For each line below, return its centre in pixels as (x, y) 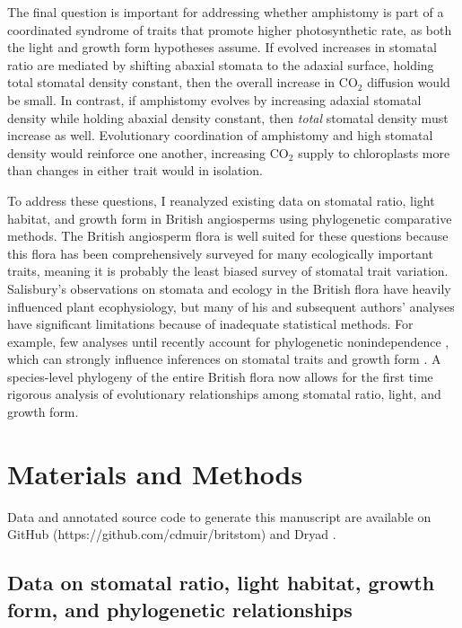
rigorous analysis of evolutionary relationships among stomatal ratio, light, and (224, 394)
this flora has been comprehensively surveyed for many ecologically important (220, 253)
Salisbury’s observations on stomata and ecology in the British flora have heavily (229, 288)
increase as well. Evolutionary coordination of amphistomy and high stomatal (220, 135)
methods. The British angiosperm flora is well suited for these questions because (228, 236)
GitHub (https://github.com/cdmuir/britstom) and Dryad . (172, 534)
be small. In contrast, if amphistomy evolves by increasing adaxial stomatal (214, 99)
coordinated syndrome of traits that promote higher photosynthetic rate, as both (230, 29)
